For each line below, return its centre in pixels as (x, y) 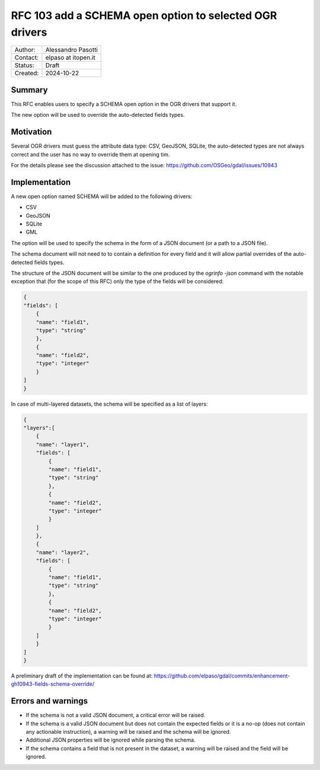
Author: (25, 50)
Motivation (31, 132)
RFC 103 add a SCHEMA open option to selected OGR (144, 15)
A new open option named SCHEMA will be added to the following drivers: (102, 196)
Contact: (26, 58)
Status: (25, 65)
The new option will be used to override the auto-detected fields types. (98, 115)
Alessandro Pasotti (71, 50)
